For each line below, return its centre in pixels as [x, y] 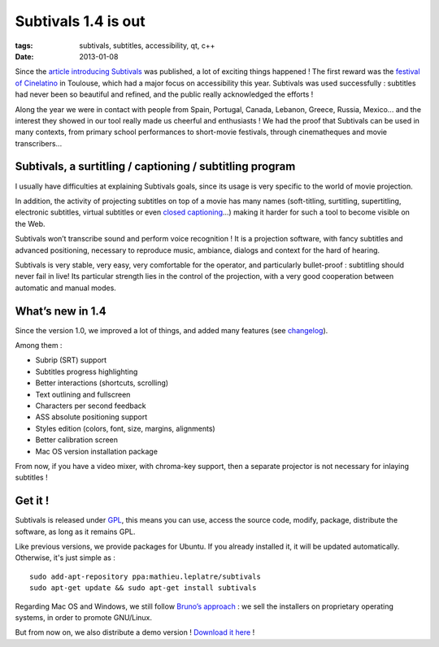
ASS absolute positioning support [91, 417]
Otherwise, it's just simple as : [65, 558]
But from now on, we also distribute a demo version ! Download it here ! [135, 632]
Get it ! [32, 501]
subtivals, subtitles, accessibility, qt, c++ [147, 46]
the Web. [30, 224]
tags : [24, 46]
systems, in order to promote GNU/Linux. [84, 617]
